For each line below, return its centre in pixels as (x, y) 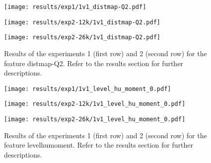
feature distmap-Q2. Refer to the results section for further (94, 63)
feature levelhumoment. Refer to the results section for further (99, 145)
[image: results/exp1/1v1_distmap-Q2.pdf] (75, 7)
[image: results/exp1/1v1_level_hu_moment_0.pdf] (88, 89)
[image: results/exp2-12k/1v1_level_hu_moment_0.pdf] (95, 104)
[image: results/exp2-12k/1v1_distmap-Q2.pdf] (82, 22)
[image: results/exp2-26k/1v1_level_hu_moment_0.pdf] (95, 120)
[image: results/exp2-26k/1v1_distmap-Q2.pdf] (82, 38)
